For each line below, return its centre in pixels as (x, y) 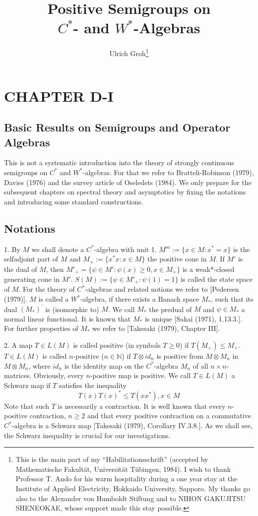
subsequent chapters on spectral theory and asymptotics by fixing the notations (125, 192)
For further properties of (41, 328)
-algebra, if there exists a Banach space (140, 299)
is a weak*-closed (208, 269)
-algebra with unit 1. (125, 249)
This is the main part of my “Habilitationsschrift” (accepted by (112, 459)
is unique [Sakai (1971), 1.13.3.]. (193, 318)
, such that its (232, 299)
